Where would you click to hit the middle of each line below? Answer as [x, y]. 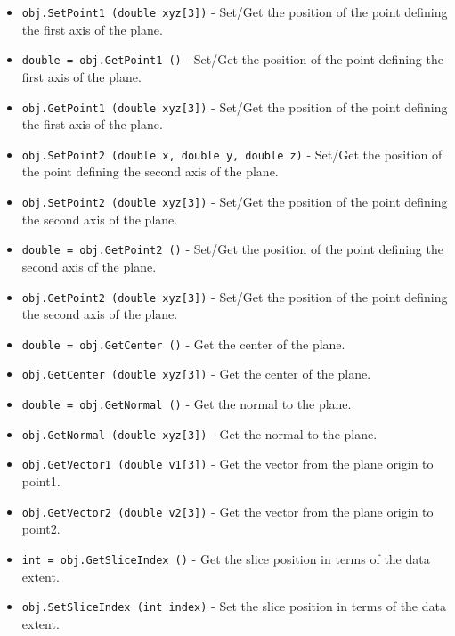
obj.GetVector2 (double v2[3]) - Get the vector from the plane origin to [227, 511]
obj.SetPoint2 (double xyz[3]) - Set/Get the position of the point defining [235, 201]
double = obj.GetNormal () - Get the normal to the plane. [187, 404]
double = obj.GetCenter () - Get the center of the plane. [183, 343]
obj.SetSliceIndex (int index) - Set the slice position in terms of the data [234, 606]
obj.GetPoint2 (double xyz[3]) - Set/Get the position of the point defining [235, 296]
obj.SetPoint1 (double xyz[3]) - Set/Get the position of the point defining [235, 12]
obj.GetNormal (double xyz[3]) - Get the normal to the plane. [199, 433]
